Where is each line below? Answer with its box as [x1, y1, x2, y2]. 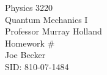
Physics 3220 [5, 1, 53, 13]
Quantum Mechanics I [5, 13, 88, 25]
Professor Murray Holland [5, 25, 102, 37]
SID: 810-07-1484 [5, 60, 69, 73]
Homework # [5, 36, 55, 49]
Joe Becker [5, 48, 46, 61]
